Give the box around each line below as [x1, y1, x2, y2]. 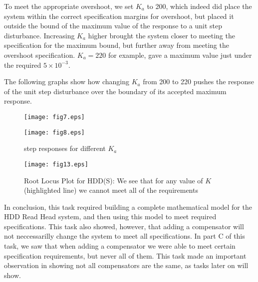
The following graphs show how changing [4, 76, 130, 87]
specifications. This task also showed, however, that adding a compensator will [4, 221, 244, 231]
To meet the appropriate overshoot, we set [4, 1, 134, 11]
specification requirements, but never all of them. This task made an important [4, 250, 247, 261]
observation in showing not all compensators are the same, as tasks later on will [4, 260, 249, 271]
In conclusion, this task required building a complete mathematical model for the [4, 201, 252, 212]
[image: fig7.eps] [24, 113, 85, 121]
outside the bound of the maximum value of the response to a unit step [4, 20, 223, 31]
